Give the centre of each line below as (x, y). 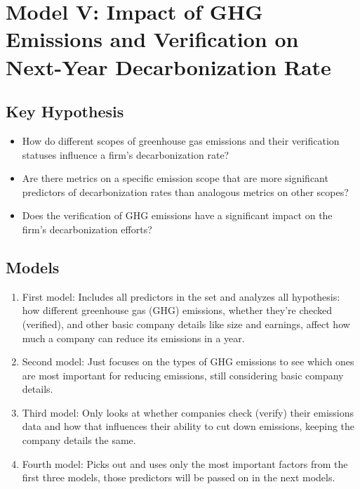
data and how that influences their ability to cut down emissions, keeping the (188, 426)
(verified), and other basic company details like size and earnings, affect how (186, 324)
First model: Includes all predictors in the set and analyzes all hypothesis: (181, 296)
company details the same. (79, 440)
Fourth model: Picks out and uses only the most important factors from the (185, 463)
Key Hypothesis (65, 111)
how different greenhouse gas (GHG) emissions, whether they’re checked (177, 310)
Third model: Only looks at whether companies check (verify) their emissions (188, 412)
